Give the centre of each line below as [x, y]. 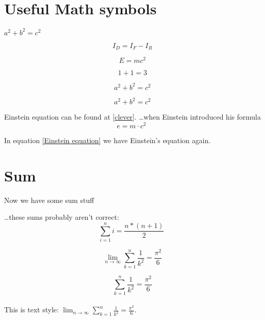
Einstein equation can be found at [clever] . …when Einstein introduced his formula [132, 117]
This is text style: [32, 310]
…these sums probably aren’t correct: [62, 217]
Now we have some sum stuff [49, 200]
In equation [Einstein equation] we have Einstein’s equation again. [108, 140]
